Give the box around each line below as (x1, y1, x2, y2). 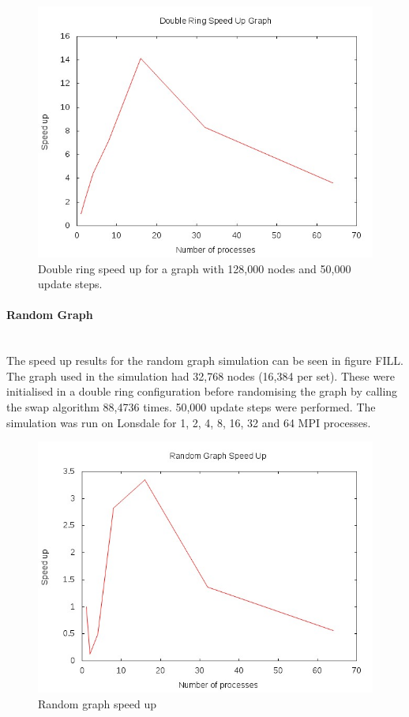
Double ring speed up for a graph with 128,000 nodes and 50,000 (38, 260, 351, 276)
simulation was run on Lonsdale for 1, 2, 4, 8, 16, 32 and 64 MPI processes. (6, 414, 371, 430)
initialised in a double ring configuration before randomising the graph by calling (6, 383, 398, 400)
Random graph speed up (38, 695, 157, 711)
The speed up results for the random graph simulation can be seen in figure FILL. (6, 352, 403, 369)
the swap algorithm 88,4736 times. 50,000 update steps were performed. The (6, 398, 376, 415)
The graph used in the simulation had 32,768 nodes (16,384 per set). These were (6, 367, 396, 384)
